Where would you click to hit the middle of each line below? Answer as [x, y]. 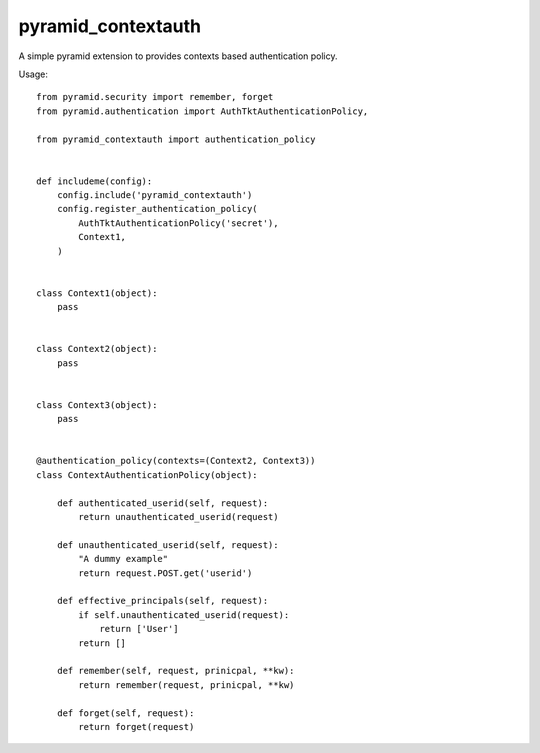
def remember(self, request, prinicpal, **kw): [175, 671]
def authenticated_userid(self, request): [162, 503]
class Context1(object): [97, 293]
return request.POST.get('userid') [165, 573]
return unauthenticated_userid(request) [178, 517]
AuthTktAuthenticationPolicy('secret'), [178, 223]
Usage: [33, 74]
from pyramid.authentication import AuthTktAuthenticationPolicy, [202, 111]
